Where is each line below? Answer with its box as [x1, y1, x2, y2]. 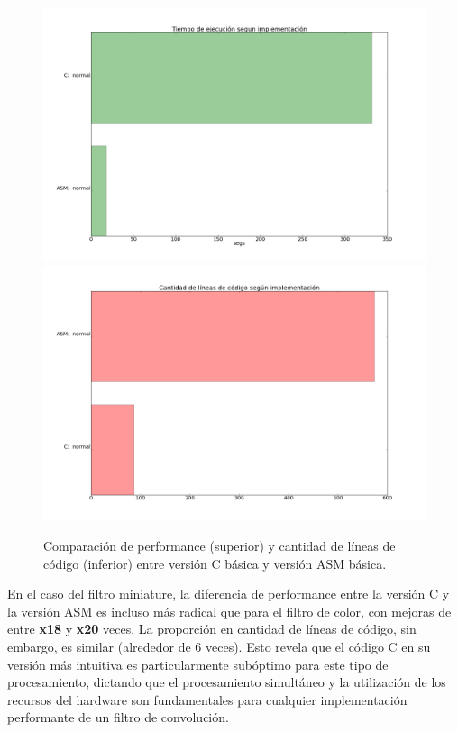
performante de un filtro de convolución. [7, 708, 229, 727]
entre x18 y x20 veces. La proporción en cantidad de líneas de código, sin [7, 619, 417, 638]
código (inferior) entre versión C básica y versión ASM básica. [43, 554, 387, 572]
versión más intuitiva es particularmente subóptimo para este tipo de [7, 654, 389, 673]
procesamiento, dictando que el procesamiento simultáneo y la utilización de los [7, 673, 446, 691]
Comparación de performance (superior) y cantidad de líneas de [43, 535, 396, 554]
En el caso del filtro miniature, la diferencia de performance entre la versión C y [7, 584, 450, 603]
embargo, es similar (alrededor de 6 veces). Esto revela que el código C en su [7, 636, 431, 655]
